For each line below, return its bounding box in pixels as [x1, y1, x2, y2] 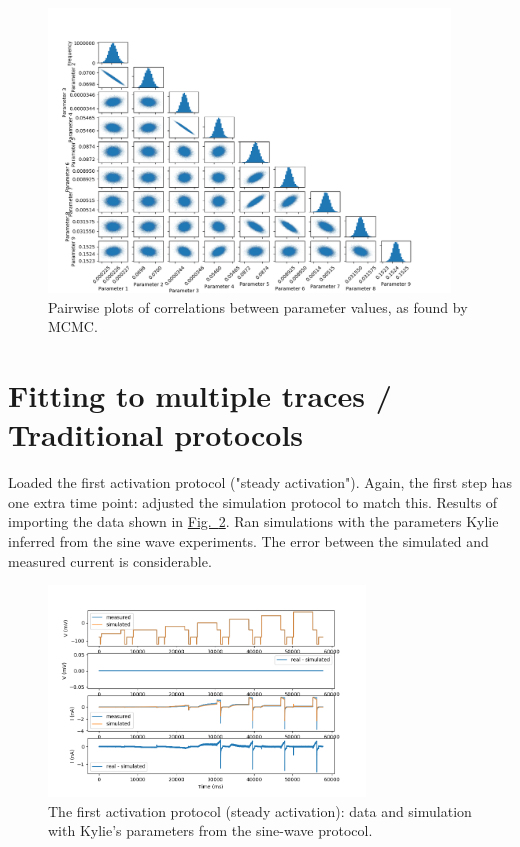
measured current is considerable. [8, 550, 212, 571]
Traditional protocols [8, 414, 304, 455]
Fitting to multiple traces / [8, 375, 392, 416]
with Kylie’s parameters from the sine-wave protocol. [48, 820, 373, 841]
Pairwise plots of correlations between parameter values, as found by [48, 296, 468, 317]
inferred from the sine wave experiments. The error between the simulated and [8, 531, 489, 552]
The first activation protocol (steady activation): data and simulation [48, 800, 472, 821]
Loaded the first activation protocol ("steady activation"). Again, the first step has [8, 472, 512, 493]
